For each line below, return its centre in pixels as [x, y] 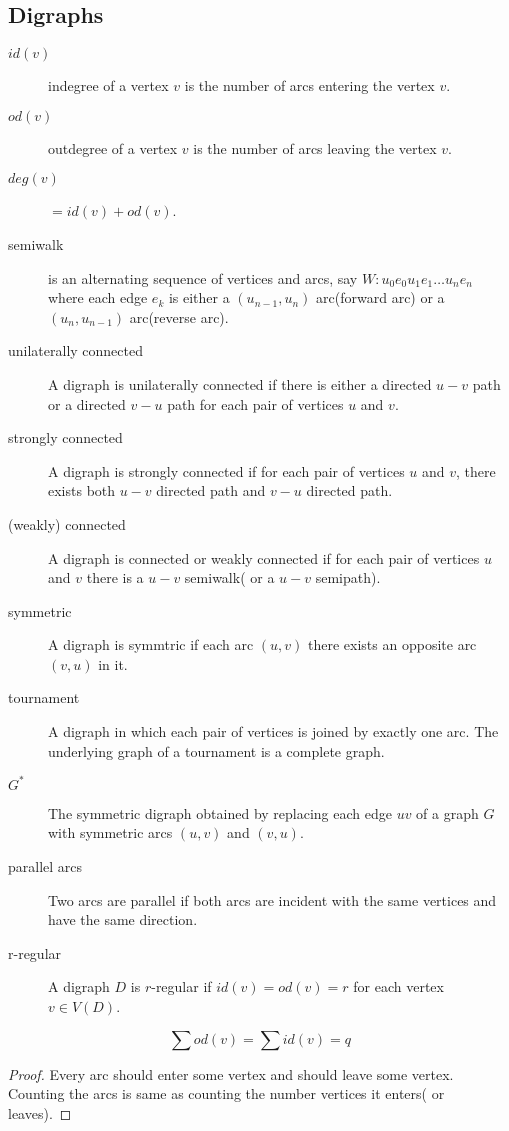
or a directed [87, 403]
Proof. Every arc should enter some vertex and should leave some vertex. [231, 1073]
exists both [82, 490]
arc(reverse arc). [179, 316]
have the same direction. [123, 919]
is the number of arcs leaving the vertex [315, 147]
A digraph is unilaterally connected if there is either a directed [240, 383]
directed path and [211, 490]
